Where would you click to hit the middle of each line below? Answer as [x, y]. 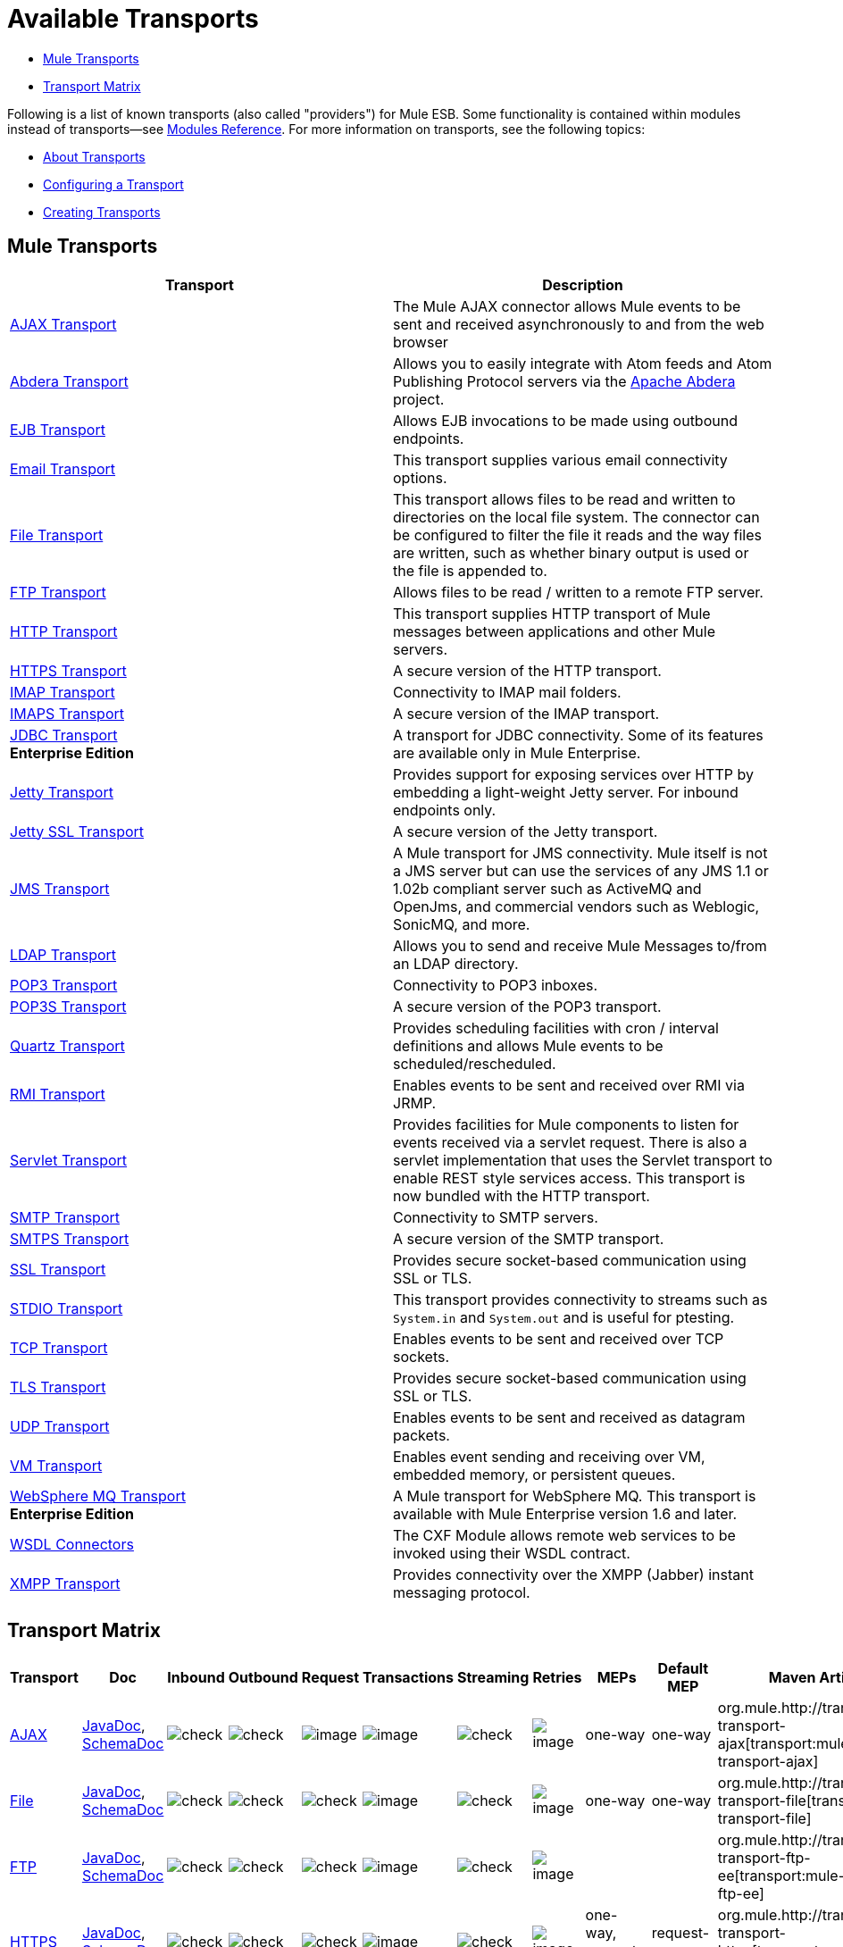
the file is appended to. [470, 570]
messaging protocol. [462, 1592]
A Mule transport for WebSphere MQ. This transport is [575, 1496]
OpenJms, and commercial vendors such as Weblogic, [576, 906]
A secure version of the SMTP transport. [529, 1238]
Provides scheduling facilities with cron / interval [556, 1028]
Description [583, 284]
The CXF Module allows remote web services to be [564, 1535]
